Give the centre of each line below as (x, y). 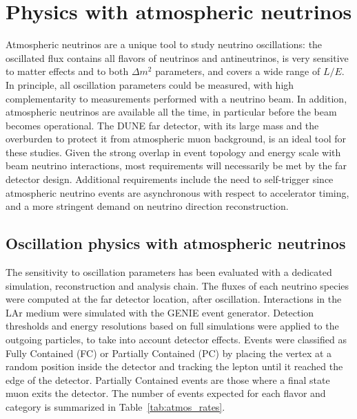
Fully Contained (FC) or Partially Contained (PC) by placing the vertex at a (169, 353)
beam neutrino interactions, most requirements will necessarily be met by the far (176, 165)
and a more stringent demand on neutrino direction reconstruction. (147, 206)
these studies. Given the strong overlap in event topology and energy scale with (173, 152)
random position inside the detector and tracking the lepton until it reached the (174, 366)
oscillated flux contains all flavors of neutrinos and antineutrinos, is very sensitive (177, 57)
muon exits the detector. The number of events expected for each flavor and (166, 393)
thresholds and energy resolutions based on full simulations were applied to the (172, 326)
